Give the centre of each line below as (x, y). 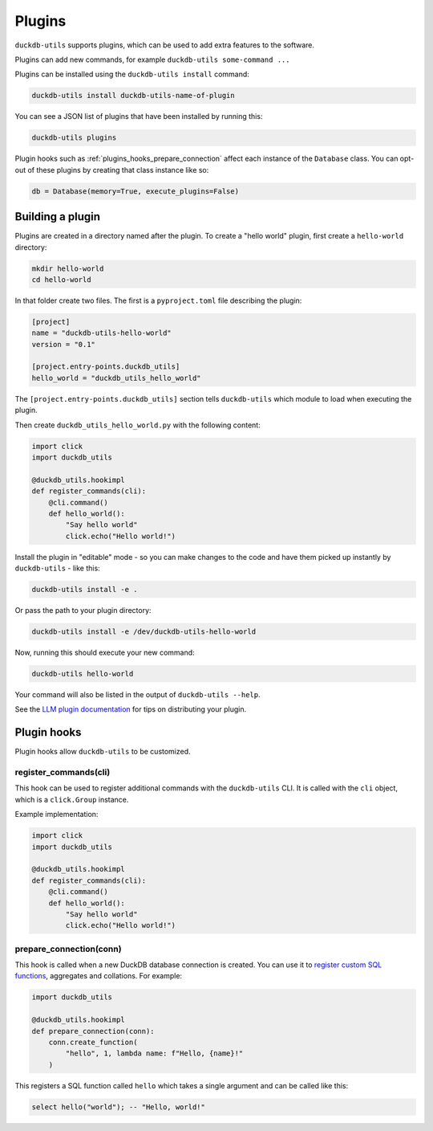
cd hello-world (61, 280)
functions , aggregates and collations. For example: (99, 976)
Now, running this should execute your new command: (105, 653)
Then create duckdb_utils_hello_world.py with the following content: (138, 425)
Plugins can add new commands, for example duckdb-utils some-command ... (152, 59)
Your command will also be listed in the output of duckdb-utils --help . (138, 694)
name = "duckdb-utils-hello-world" (101, 333)
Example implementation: (57, 815)
